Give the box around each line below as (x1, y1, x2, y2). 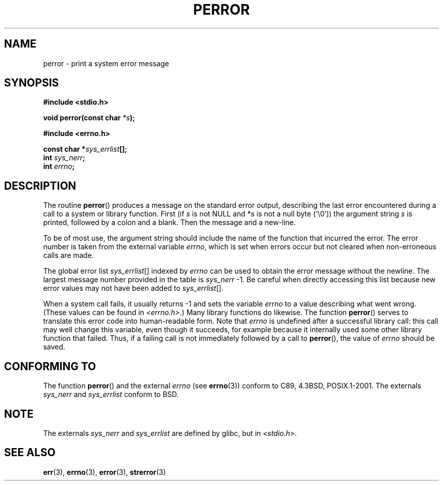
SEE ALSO (4, 446, 56, 459)
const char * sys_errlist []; (43, 145, 127, 154)
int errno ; (43, 162, 75, 171)
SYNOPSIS (4, 76, 59, 90)
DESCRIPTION (4, 179, 76, 192)
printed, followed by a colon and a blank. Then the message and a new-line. (43, 218, 296, 227)
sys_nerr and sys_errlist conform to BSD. (43, 390, 179, 399)
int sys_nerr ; (43, 153, 85, 162)
